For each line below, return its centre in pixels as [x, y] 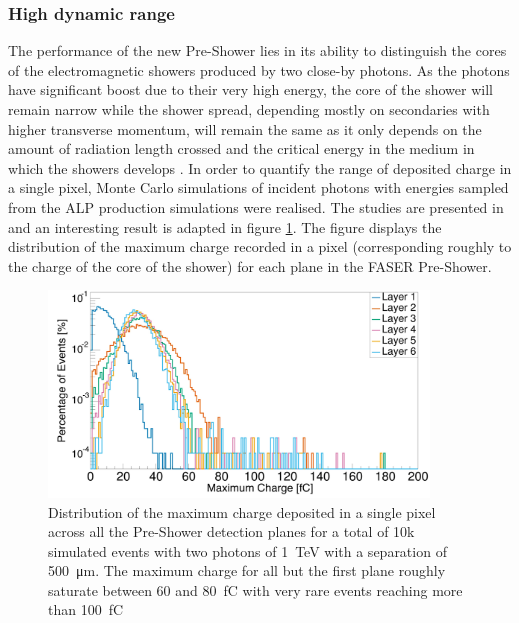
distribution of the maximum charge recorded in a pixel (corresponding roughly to [260, 246]
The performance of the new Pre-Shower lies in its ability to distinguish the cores [257, 50]
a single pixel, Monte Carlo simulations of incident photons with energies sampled [258, 187]
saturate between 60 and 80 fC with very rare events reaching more [255, 589]
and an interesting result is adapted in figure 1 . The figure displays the [225, 226]
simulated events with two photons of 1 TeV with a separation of [247, 550]
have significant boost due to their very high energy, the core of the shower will [250, 89]
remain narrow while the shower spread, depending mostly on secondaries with [249, 109]
